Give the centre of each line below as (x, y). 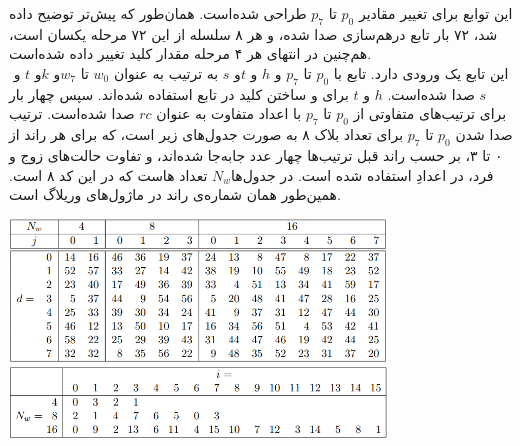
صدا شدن (484, 134)
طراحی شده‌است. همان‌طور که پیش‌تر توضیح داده (158, 13)
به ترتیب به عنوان (166, 72)
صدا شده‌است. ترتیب (72, 113)
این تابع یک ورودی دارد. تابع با (421, 72)
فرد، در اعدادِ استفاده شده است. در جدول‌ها (362, 174)
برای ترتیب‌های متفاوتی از (430, 113)
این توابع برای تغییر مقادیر (435, 13)
